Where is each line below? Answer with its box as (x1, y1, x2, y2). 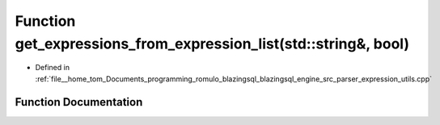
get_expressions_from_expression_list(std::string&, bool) (15, 35, 410, 52)
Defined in (35, 63, 70, 73)
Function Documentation (15, 95, 143, 109)
